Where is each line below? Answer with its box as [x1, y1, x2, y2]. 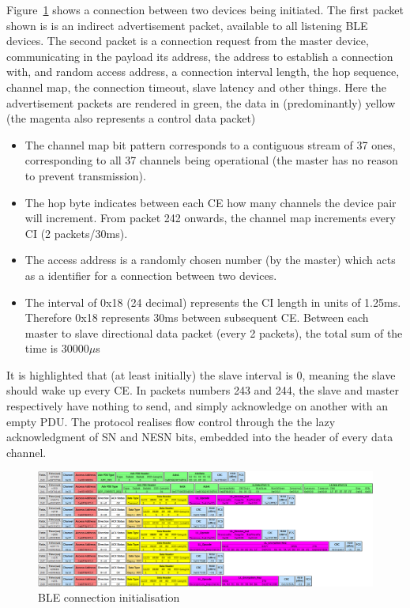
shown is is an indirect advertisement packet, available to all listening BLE [6, 17, 368, 33]
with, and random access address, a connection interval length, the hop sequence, [6, 63, 400, 80]
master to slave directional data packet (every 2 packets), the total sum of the [24, 324, 403, 341]
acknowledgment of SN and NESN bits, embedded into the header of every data [6, 429, 393, 445]
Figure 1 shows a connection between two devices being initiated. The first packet [6, 2, 404, 17]
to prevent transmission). [24, 167, 146, 183]
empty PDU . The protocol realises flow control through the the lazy [6, 413, 336, 429]
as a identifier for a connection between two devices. [24, 266, 277, 283]
